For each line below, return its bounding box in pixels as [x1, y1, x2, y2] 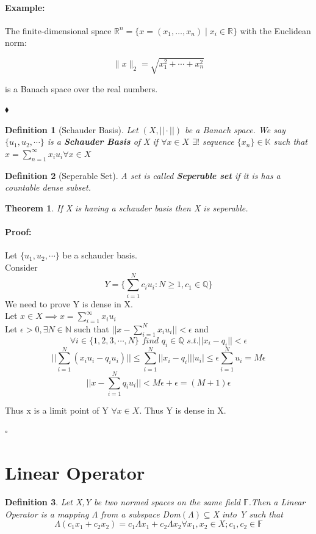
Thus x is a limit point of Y [5, 403, 109, 416]
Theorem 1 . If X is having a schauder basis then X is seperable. [5, 201, 248, 214]
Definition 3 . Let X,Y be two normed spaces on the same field [5, 496, 240, 508]
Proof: [5, 225, 32, 238]
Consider [5, 260, 38, 273]
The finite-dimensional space [5, 24, 112, 37]
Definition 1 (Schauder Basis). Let [5, 123, 138, 136]
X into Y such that [212, 507, 283, 520]
